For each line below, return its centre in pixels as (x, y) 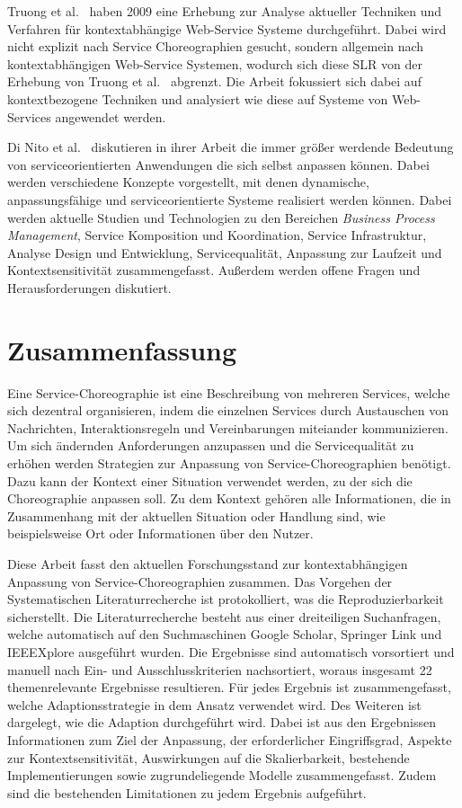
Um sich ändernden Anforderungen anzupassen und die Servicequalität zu (211, 445)
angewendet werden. (111, 116)
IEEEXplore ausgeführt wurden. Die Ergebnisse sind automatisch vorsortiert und (231, 651)
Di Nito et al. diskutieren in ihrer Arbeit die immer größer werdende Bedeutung (231, 147)
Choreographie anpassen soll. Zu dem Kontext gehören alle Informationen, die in (229, 498)
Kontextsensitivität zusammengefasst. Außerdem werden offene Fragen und (214, 270)
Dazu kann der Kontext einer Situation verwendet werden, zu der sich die (210, 480)
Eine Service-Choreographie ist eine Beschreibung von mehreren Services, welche (229, 392)
